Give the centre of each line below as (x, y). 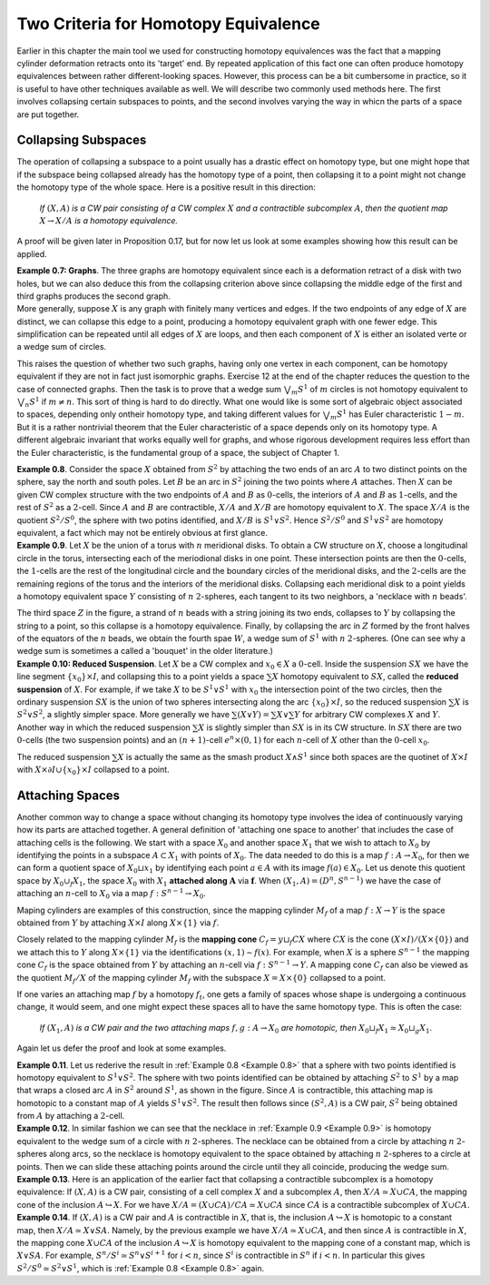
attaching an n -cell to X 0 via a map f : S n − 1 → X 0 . (111, 894)
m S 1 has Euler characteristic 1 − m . (397, 415)
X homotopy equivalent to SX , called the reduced (365, 677)
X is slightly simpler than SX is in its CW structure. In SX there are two (330, 727)
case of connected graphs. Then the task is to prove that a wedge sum (149, 389)
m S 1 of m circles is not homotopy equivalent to (379, 390)
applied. (32, 253)
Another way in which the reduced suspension (103, 727)
